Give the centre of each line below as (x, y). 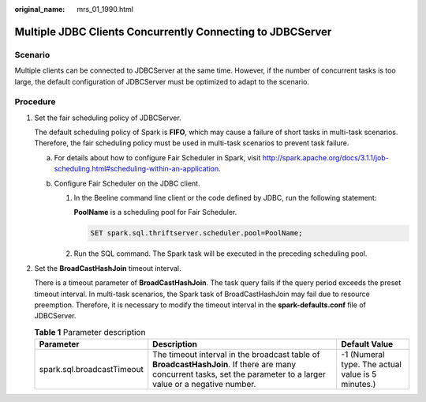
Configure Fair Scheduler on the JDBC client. (127, 183)
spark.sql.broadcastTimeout (91, 370)
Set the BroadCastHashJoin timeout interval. (108, 268)
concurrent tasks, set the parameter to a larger (239, 374)
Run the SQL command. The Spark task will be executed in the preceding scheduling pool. (220, 254)
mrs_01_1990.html (105, 9)
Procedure (35, 102)
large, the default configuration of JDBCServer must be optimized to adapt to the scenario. (162, 81)
